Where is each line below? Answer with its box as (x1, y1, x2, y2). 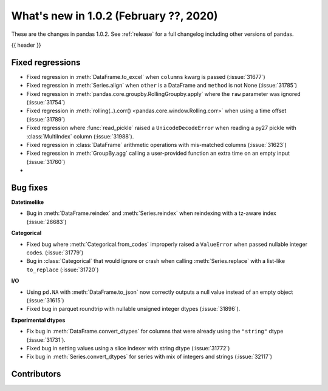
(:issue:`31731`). (26, 336, 66, 343)
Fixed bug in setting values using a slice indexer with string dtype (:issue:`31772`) (26, 344, 230, 352)
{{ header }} (11, 41, 42, 49)
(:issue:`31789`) (26, 115, 66, 123)
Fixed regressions (11, 57, 81, 67)
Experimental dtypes (11, 316, 66, 324)
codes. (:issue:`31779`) (26, 249, 84, 256)
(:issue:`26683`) (26, 218, 67, 225)
